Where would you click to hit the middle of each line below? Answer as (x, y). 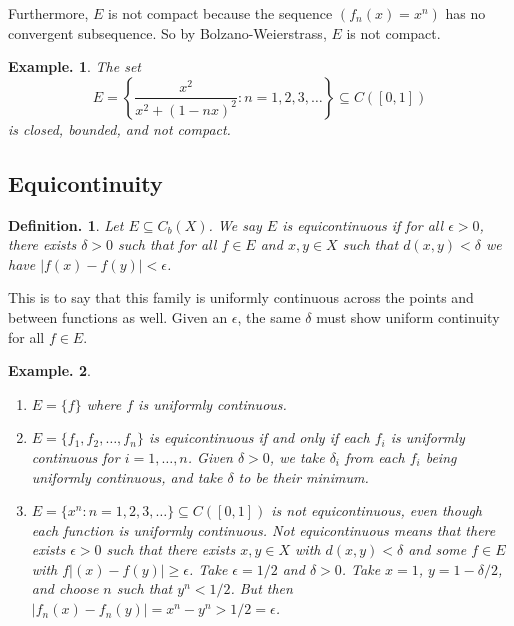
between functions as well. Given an (118, 316)
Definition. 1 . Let (66, 224)
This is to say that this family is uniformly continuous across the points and (241, 297)
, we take (297, 456)
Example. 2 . (49, 370)
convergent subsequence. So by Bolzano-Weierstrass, (167, 32)
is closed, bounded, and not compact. (119, 128)
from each (375, 456)
